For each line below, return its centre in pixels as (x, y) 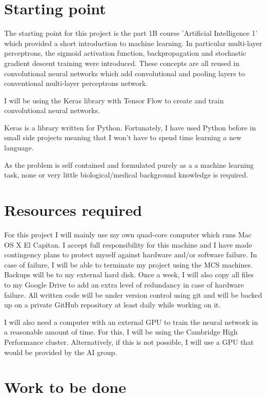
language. (19, 148)
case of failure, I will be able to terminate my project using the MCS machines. (128, 264)
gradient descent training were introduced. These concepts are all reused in (122, 63)
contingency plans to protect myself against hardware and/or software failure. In (131, 255)
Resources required (73, 210)
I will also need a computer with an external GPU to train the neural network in (131, 322)
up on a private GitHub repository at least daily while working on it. (112, 305)
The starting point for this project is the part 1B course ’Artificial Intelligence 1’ (131, 33)
